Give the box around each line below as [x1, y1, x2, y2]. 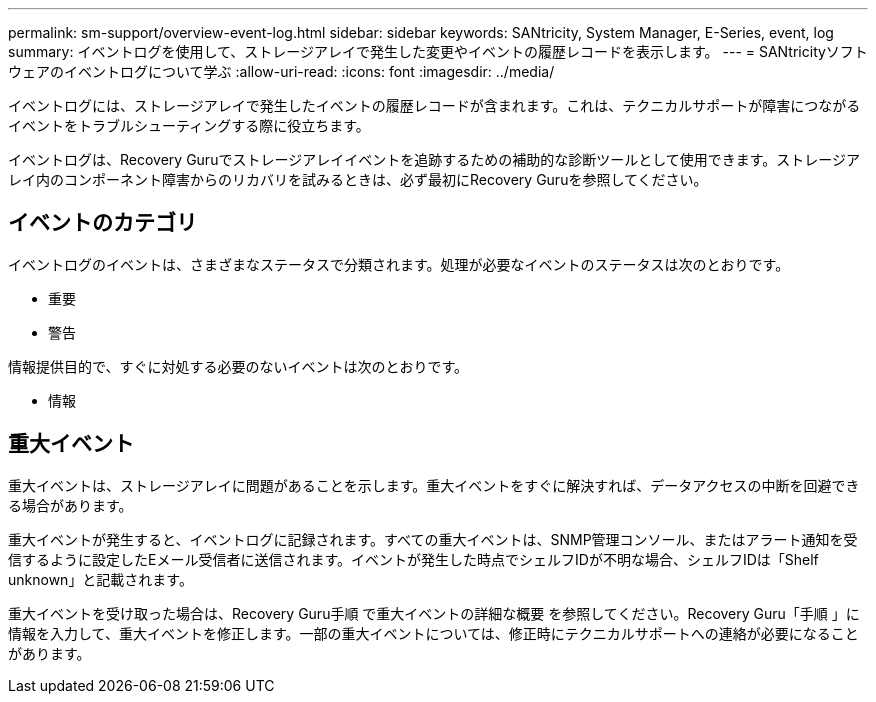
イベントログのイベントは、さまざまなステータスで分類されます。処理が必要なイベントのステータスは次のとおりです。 [8, 255, 790, 273]
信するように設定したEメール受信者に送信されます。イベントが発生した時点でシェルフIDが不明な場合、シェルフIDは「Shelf [8, 550, 819, 568]
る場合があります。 [8, 496, 133, 514]
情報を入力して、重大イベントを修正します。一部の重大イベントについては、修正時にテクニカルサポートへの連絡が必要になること [8, 624, 859, 642]
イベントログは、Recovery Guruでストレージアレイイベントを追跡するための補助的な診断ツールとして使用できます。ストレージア [8, 151, 861, 168]
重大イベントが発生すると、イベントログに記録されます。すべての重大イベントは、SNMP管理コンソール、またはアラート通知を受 [8, 530, 858, 548]
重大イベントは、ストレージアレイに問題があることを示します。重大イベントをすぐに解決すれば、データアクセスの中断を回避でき [8, 476, 860, 494]
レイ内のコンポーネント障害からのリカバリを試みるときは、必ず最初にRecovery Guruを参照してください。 [8, 171, 708, 188]
